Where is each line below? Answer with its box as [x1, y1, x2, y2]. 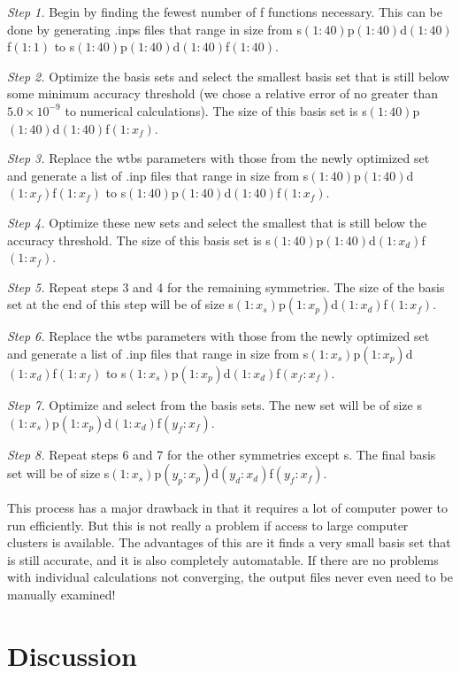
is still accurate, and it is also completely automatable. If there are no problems [7, 550, 439, 569]
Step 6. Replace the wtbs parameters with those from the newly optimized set [7, 327, 430, 345]
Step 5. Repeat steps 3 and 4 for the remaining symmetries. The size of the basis [7, 277, 445, 296]
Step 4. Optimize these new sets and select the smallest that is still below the [7, 213, 426, 231]
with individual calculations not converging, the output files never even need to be [7, 568, 453, 586]
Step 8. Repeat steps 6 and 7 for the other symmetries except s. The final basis [7, 445, 436, 463]
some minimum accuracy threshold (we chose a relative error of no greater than [7, 84, 438, 103]
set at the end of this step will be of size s [7, 295, 234, 313]
